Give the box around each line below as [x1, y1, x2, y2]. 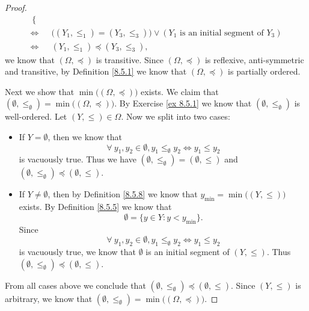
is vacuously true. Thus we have [19, 153, 136, 165]
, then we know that [47, 131, 122, 143]
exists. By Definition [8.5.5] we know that [19, 200, 172, 213]
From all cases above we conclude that [5, 279, 146, 291]
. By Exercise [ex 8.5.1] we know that [114, 97, 252, 109]
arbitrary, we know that [5, 292, 93, 304]
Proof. [5, 1, 27, 13]
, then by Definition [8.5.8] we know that [47, 188, 198, 200]
